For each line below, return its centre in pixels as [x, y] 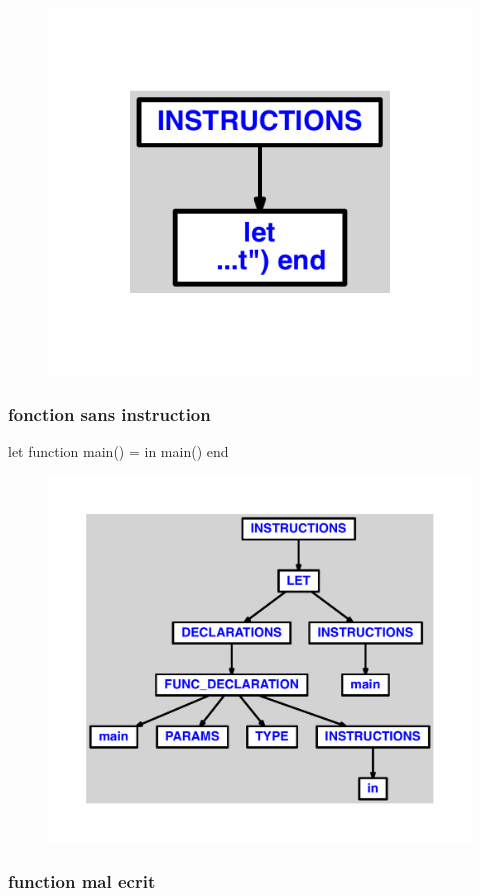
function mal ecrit [82, 880]
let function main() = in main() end [118, 451]
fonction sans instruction [109, 413]
